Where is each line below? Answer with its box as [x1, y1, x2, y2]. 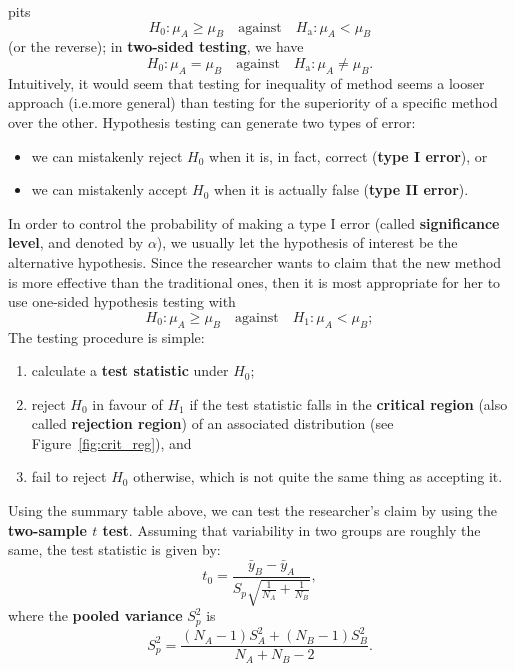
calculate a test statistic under [31, 360, 229, 381]
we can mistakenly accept [31, 179, 188, 200]
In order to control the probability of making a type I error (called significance [8, 212, 500, 233]
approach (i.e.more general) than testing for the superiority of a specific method [8, 92, 498, 113]
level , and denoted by [8, 232, 144, 253]
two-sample [8, 519, 87, 540]
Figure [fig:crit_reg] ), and [31, 432, 192, 453]
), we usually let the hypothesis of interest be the [156, 232, 458, 253]
